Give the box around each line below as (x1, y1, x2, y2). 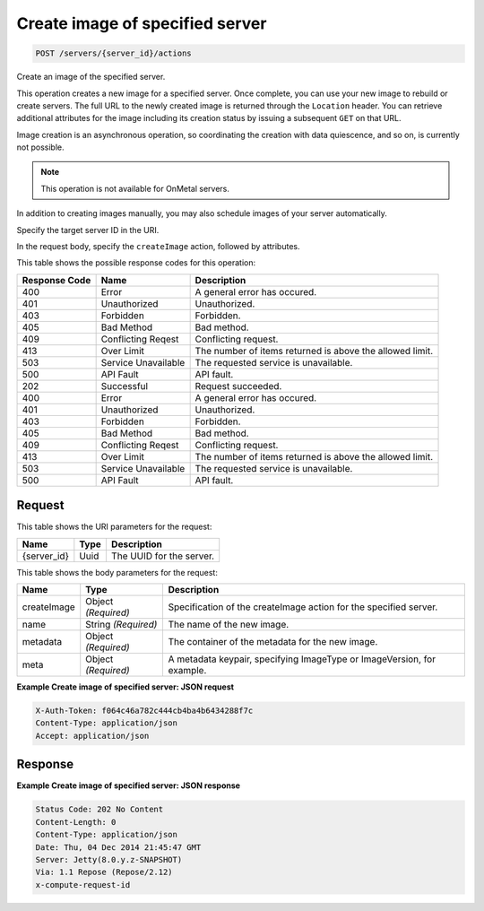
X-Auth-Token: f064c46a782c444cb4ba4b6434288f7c (35, 706, 254, 716)
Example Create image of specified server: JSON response (16, 780, 241, 791)
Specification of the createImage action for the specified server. (168, 601, 438, 613)
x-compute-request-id (35, 880, 131, 889)
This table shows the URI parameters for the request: (16, 521, 212, 533)
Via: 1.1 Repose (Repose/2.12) (35, 867, 174, 878)
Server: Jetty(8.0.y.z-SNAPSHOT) (35, 855, 183, 864)
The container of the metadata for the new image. (168, 636, 378, 648)
